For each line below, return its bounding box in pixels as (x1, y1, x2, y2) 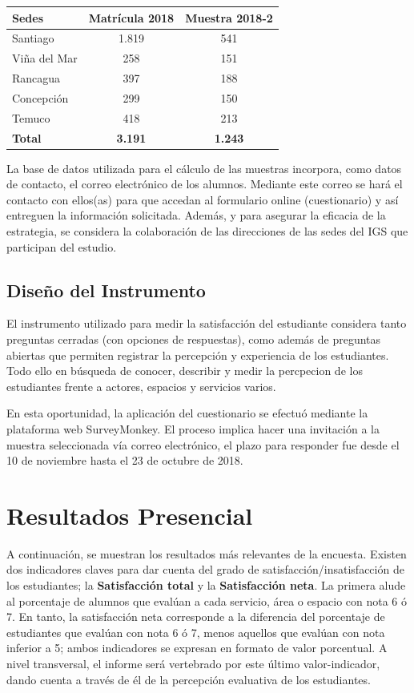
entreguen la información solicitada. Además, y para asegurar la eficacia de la (6, 207, 386, 224)
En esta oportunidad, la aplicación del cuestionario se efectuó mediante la (6, 405, 368, 421)
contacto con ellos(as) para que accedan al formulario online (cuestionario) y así (6, 191, 399, 207)
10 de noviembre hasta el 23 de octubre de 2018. (6, 452, 243, 469)
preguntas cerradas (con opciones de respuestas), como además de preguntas (6, 331, 381, 348)
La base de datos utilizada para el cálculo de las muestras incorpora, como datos (6, 159, 402, 176)
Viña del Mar (12, 50, 78, 66)
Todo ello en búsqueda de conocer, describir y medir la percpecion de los (6, 362, 363, 379)
